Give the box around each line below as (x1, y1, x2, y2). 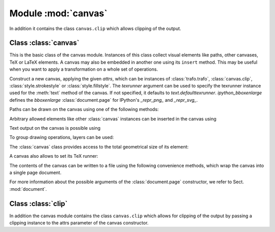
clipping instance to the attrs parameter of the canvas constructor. (9, 220, 149, 226)
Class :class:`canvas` (9, 39, 79, 47)
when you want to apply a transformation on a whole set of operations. (9, 66, 158, 72)
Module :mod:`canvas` (9, 8, 108, 19)
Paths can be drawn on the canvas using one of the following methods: (9, 106, 159, 112)
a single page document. (9, 169, 62, 176)
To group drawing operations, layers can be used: (9, 134, 114, 140)
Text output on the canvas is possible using (9, 125, 101, 131)
